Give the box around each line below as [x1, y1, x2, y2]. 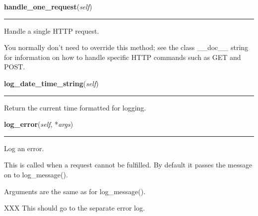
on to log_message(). [4, 169, 68, 179]
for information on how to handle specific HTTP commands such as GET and [4, 52, 241, 62]
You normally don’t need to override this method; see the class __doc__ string [4, 42, 249, 53]
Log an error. [4, 143, 44, 153]
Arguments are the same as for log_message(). [4, 186, 146, 196]
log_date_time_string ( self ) [4, 78, 99, 88]
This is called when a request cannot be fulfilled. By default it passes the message [4, 160, 253, 170]
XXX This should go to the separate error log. [4, 203, 145, 213]
